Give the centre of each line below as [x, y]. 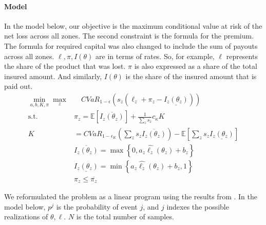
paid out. [18, 86]
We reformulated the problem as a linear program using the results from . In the [131, 196]
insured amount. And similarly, [53, 76]
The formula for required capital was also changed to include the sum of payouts [131, 45]
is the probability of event [97, 206]
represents [242, 56]
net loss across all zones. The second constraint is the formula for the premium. [129, 36]
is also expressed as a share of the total [196, 66]
